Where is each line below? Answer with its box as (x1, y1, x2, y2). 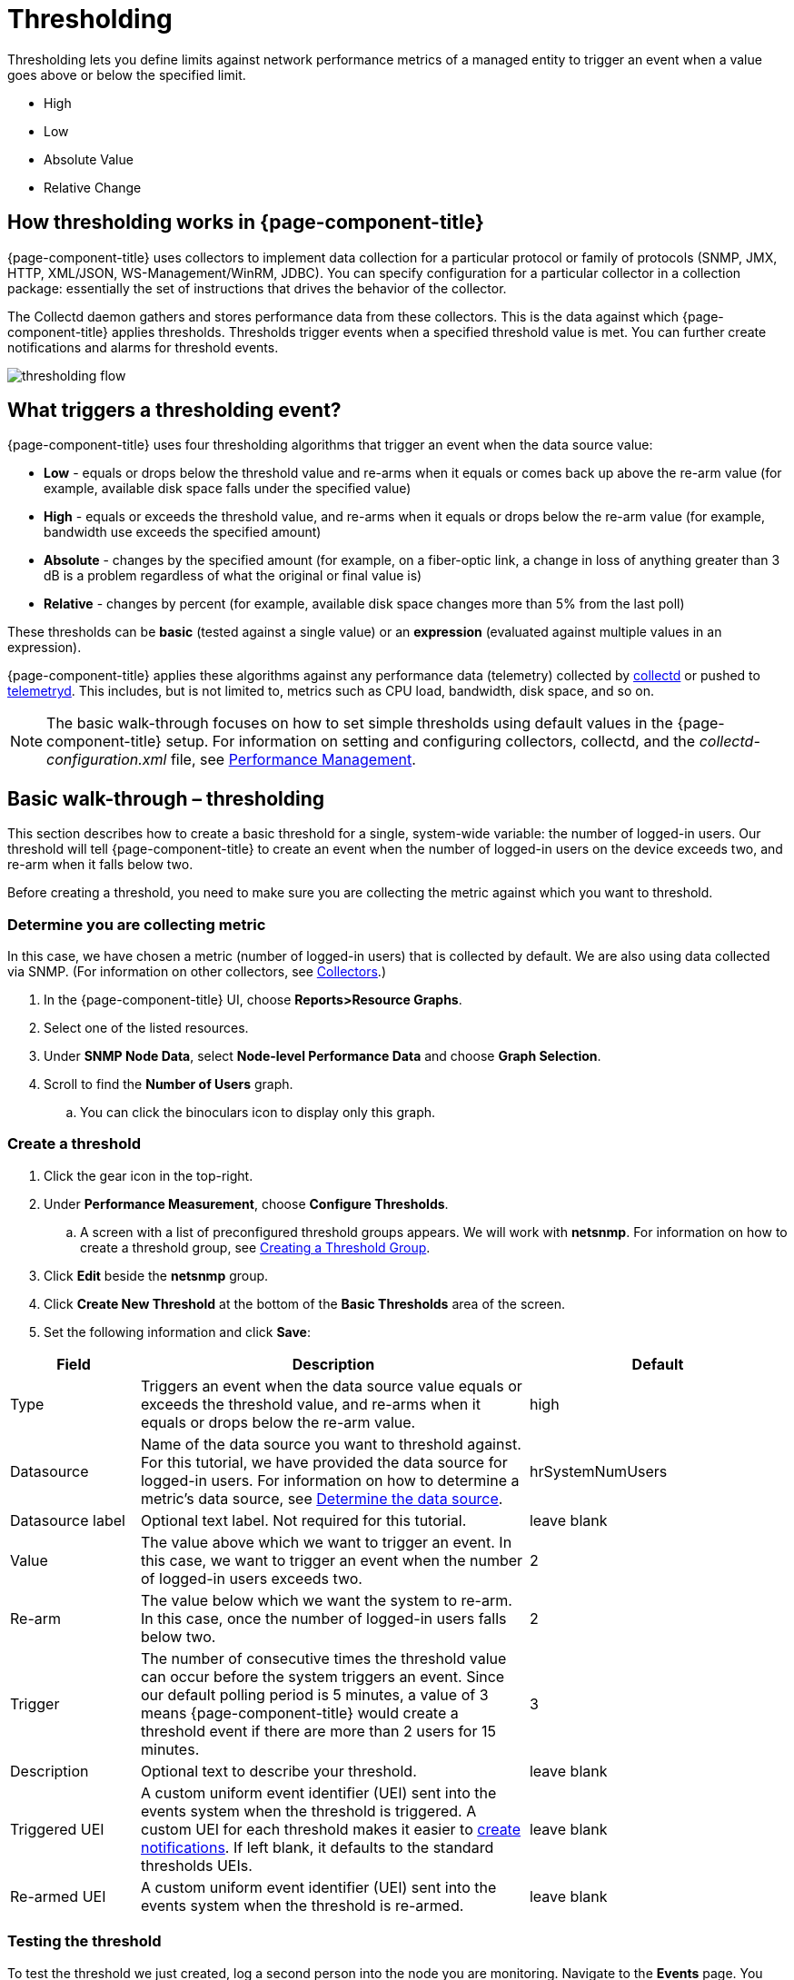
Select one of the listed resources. (44, 1020, 249, 1036)
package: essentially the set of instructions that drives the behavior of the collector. (7, 280, 507, 296)
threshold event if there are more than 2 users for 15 (140, 1721, 496, 1740)
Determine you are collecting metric (7, 915, 266, 934)
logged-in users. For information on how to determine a (140, 1470, 520, 1490)
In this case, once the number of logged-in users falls (140, 1609, 507, 1628)
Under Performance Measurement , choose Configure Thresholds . (44, 1195, 449, 1212)
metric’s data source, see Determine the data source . (140, 1489, 503, 1508)
